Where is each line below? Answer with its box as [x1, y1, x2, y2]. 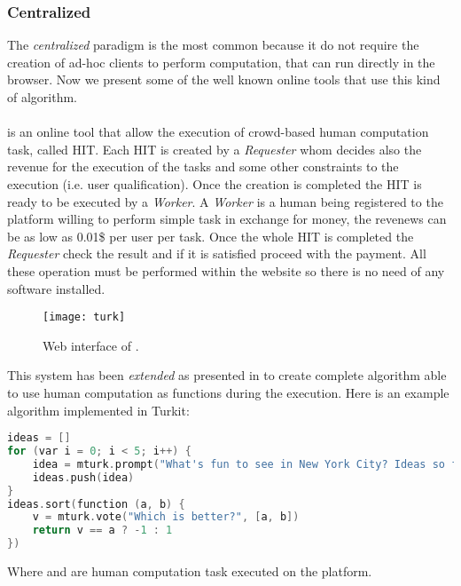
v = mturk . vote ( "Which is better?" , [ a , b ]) [32, 511, 300, 524]
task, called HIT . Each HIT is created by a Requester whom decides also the [7, 139, 422, 158]
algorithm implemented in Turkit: [7, 400, 190, 419]
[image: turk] [43, 311, 126, 324]
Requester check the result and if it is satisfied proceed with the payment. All [7, 244, 426, 263]
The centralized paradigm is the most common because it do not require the [7, 36, 419, 54]
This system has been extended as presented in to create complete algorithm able [7, 366, 447, 384]
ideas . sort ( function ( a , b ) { [7, 497, 185, 511]
